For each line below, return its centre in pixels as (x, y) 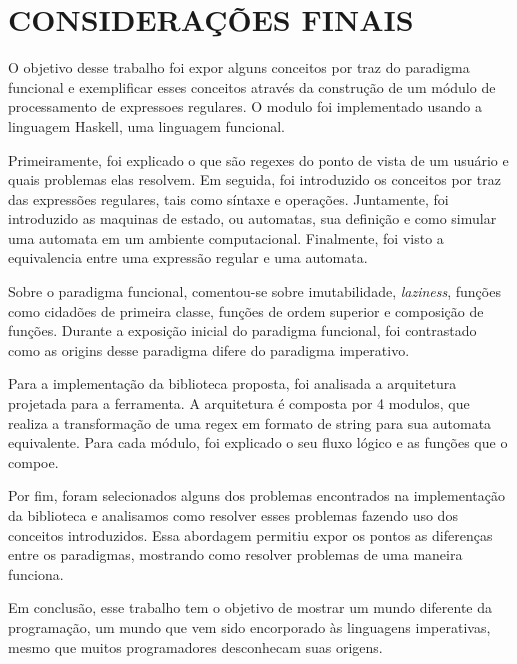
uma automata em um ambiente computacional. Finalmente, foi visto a (226, 237)
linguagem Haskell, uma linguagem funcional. (146, 125)
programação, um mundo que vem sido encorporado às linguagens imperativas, (249, 626)
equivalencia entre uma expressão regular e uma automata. (188, 257)
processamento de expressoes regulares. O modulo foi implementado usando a (245, 106)
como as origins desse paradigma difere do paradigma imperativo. (209, 349)
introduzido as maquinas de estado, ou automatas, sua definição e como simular (252, 218)
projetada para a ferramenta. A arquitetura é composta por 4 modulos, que (239, 403)
